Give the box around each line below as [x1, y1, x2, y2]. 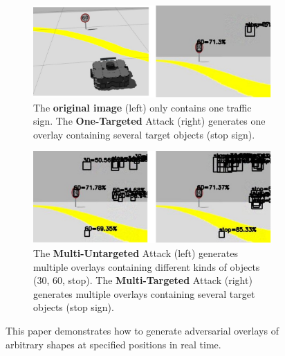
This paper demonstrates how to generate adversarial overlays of [6, 323, 279, 337]
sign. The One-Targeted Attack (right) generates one [33, 114, 266, 128]
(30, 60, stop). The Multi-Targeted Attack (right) [33, 273, 252, 287]
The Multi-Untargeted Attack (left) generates [33, 246, 239, 260]
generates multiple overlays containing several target [33, 286, 255, 301]
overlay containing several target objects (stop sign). [33, 127, 255, 141]
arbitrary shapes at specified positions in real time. [6, 337, 221, 351]
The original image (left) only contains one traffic [33, 100, 252, 114]
